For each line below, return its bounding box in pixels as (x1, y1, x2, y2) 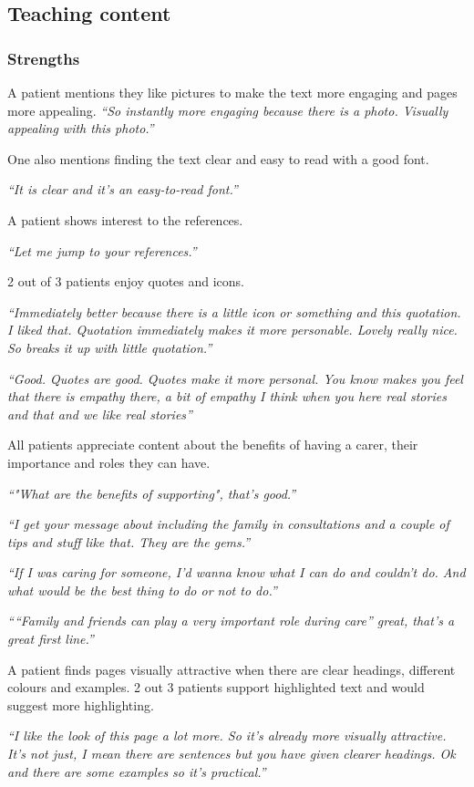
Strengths (7, 47, 80, 69)
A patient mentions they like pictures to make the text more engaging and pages (7, 83, 458, 101)
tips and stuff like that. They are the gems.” (7, 532, 251, 551)
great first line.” (7, 629, 94, 648)
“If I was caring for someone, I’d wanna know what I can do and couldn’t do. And (7, 563, 466, 582)
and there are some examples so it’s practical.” (7, 761, 266, 781)
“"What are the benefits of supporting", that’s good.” (7, 483, 296, 502)
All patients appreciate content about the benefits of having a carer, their (7, 435, 418, 454)
